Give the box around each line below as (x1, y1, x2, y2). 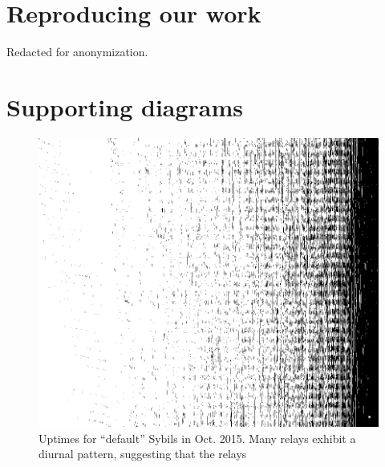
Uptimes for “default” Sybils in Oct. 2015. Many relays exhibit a (38, 429, 356, 446)
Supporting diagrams (6, 90, 244, 123)
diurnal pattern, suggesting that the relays (38, 445, 247, 462)
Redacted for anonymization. (6, 43, 148, 60)
